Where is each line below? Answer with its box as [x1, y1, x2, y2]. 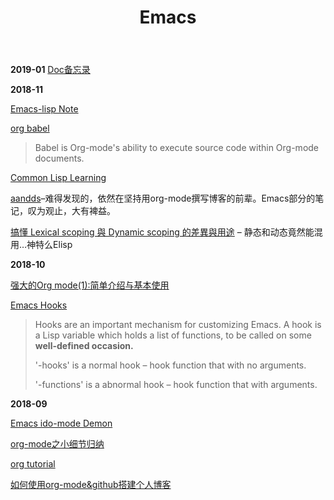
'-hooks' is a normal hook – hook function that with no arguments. [34, 359, 307, 371]
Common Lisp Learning [10, 172, 107, 184]
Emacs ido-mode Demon [10, 417, 113, 430]
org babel [10, 122, 50, 135]
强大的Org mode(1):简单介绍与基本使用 [10, 279, 170, 291]
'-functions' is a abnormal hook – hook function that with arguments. [34, 379, 318, 391]
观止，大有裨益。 [44, 205, 116, 217]
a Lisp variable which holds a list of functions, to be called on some [34, 329, 312, 341]
